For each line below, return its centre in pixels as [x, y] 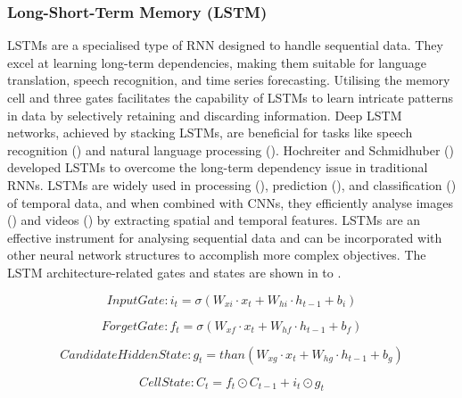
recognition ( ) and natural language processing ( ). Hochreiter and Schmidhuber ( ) [231, 149]
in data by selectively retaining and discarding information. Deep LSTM [205, 115]
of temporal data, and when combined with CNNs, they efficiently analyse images [230, 202]
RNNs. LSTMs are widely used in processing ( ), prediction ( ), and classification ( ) [232, 184]
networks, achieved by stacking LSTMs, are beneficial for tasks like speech [210, 133]
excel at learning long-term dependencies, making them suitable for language [217, 62]
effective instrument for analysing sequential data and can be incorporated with [225, 237]
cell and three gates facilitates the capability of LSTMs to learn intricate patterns [230, 97]
